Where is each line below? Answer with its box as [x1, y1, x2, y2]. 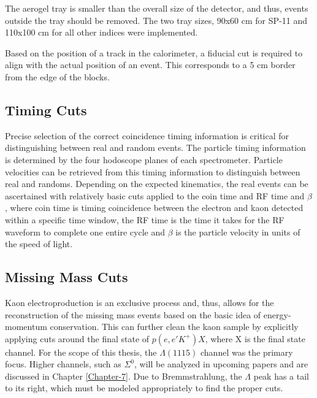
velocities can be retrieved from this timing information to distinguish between [5, 165, 300, 178]
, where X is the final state [205, 332, 305, 345]
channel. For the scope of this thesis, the [5, 345, 157, 358]
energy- [263, 308, 291, 321]
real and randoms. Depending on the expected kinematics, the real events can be [5, 177, 308, 190]
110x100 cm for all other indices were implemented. [5, 26, 198, 39]
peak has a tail [253, 369, 310, 382]
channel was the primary [200, 345, 293, 358]
